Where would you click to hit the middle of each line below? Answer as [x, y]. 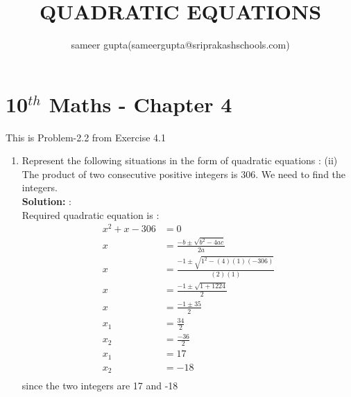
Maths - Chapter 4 [140, 104]
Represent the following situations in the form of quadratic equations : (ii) [180, 160]
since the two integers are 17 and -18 [100, 386]
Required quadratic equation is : [91, 214]
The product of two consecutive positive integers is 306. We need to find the [184, 174]
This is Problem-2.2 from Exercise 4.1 [86, 137]
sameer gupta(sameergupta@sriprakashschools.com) [180, 45]
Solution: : [46, 201]
